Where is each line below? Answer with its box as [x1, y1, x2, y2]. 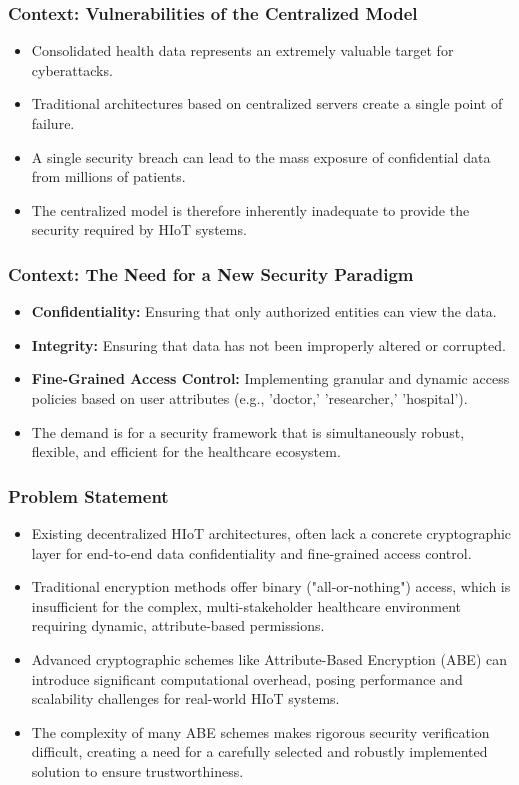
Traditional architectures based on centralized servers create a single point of [31, 93, 503, 114]
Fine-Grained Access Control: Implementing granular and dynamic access [31, 368, 510, 389]
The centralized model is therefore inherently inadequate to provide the [31, 199, 470, 220]
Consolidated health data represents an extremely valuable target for [31, 40, 454, 61]
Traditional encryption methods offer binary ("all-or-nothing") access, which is [31, 576, 511, 597]
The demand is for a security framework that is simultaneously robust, [31, 421, 465, 442]
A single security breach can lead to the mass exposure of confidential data [31, 146, 491, 167]
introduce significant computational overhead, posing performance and [31, 668, 463, 689]
